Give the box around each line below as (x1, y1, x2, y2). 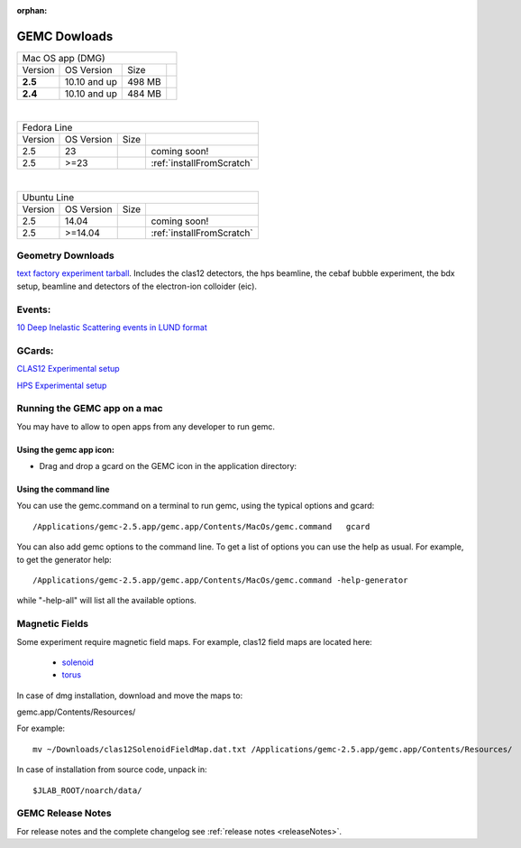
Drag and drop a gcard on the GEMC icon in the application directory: (39, 461, 297, 472)
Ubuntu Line (22, 190, 75, 203)
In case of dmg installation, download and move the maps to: (16, 690, 243, 701)
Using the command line (16, 484, 110, 495)
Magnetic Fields (16, 618, 89, 631)
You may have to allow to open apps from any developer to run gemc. (16, 420, 275, 432)
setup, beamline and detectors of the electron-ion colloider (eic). (16, 281, 257, 291)
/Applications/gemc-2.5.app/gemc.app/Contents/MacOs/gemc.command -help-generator (32, 575, 408, 585)
